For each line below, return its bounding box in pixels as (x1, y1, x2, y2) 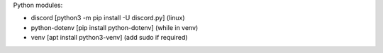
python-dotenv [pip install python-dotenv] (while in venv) (30, 23, 199, 31)
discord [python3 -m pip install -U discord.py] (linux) (30, 14, 185, 22)
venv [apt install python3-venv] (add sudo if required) (30, 33, 188, 42)
